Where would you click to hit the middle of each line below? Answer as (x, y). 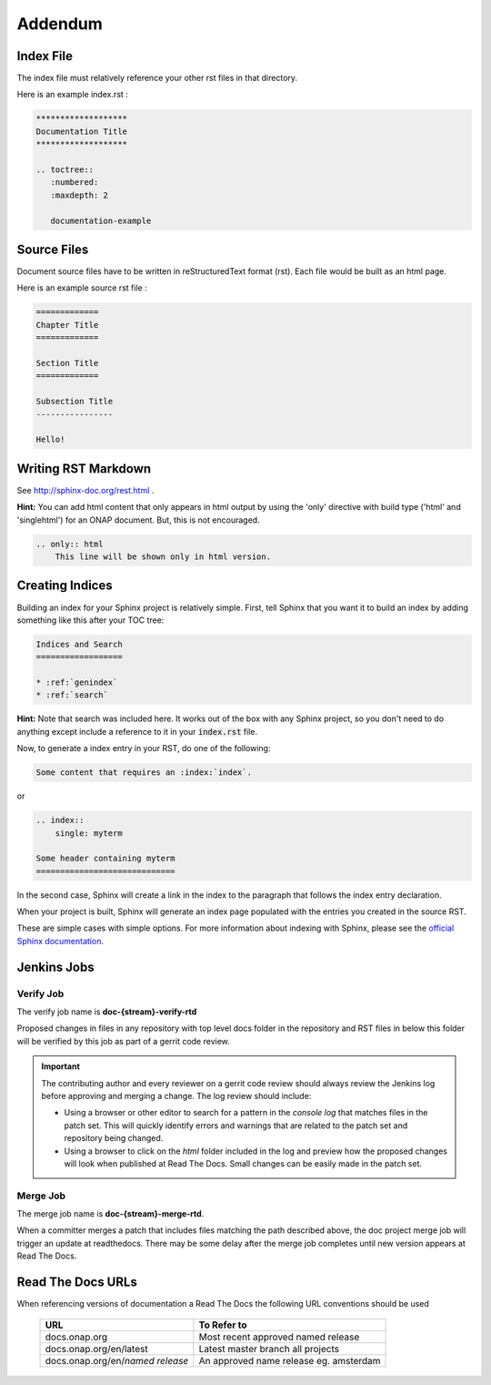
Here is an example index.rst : (73, 95)
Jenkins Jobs (55, 967)
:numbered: (75, 183)
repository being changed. (114, 1138)
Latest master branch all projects (269, 1349)
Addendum (60, 24)
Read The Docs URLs (77, 1283)
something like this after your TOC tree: (90, 620)
